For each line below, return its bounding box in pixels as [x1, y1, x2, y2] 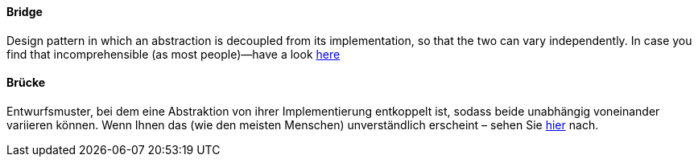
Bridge [6, 5, 43, 18]
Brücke [6, 75, 46, 90]
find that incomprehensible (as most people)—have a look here [6, 47, 341, 61]
